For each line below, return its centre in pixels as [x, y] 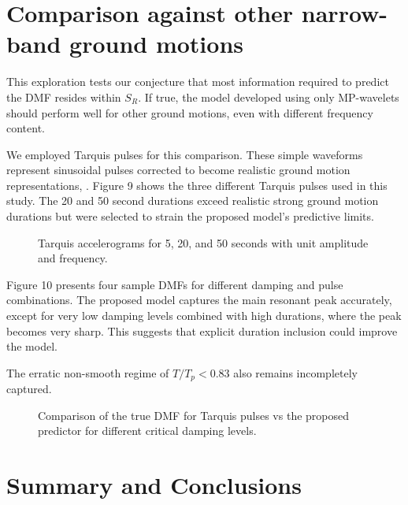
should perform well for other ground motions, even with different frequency [190, 112]
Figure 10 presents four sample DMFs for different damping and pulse [175, 284]
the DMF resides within [64, 97]
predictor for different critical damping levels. [147, 431]
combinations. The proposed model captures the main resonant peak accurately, [199, 300]
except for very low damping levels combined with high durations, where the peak [204, 316]
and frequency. [73, 258]
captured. [29, 389]
